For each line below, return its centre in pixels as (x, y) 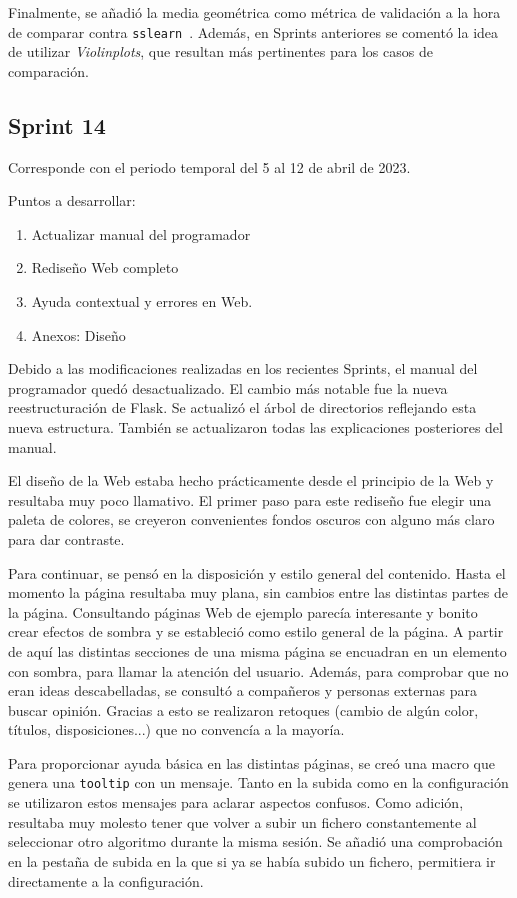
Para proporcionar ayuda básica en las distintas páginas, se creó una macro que (252, 762)
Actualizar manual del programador (141, 233)
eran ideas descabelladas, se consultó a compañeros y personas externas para (243, 690)
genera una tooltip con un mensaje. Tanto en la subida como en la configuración (258, 782)
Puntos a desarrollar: (72, 200)
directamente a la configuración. (106, 880)
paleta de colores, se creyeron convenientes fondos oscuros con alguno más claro (251, 519)
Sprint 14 (57, 124)
